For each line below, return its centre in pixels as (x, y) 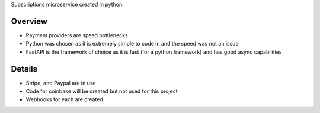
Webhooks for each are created (65, 99)
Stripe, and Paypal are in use (61, 83)
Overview (29, 21)
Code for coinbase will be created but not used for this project (102, 91)
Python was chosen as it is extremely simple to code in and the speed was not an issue (132, 44)
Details (24, 69)
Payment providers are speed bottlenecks (77, 35)
